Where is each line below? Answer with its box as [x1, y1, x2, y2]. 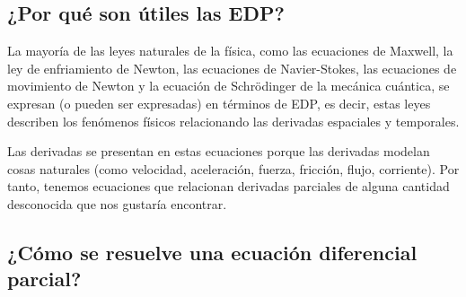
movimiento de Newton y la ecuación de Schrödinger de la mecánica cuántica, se [7, 76, 450, 95]
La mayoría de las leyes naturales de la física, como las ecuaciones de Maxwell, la [7, 41, 453, 60]
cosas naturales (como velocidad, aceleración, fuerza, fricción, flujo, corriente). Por [7, 159, 460, 178]
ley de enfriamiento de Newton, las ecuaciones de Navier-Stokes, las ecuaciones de [7, 58, 457, 77]
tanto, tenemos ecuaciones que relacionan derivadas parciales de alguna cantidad [7, 177, 450, 196]
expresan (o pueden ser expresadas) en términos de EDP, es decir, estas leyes [7, 93, 431, 112]
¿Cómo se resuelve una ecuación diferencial [7, 238, 418, 266]
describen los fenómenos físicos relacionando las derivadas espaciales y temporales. [7, 111, 460, 130]
